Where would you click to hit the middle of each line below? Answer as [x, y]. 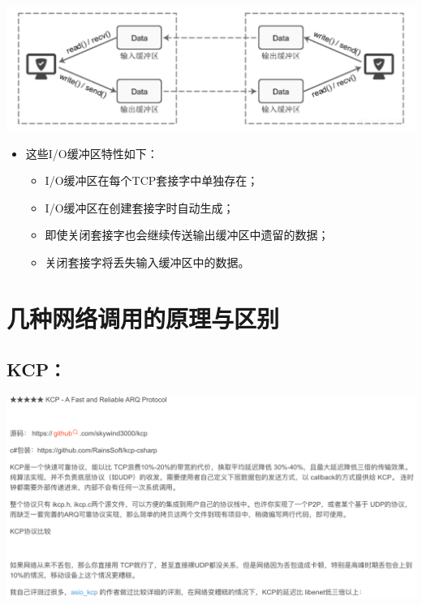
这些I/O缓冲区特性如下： [92, 153]
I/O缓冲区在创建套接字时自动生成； [140, 207]
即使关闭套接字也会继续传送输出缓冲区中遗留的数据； [187, 235]
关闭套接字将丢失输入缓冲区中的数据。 [147, 262]
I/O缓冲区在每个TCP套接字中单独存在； [152, 180]
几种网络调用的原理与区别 [143, 318]
